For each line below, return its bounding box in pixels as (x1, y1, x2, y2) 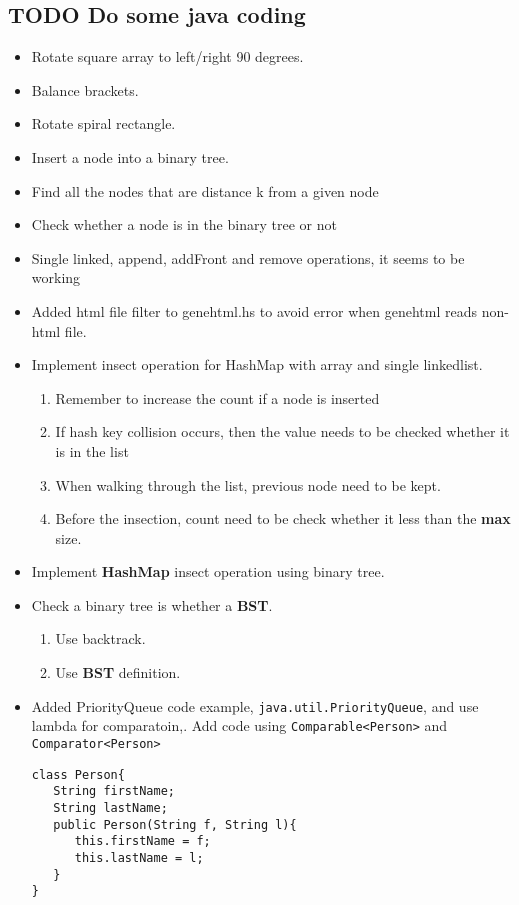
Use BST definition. (55, 662, 181, 683)
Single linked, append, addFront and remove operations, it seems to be (31, 247, 465, 268)
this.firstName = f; (74, 834, 211, 849)
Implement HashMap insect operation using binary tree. (31, 561, 385, 582)
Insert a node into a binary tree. (31, 146, 229, 167)
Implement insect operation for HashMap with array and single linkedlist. (31, 354, 483, 375)
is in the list (55, 440, 129, 461)
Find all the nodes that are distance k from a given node (31, 180, 379, 201)
